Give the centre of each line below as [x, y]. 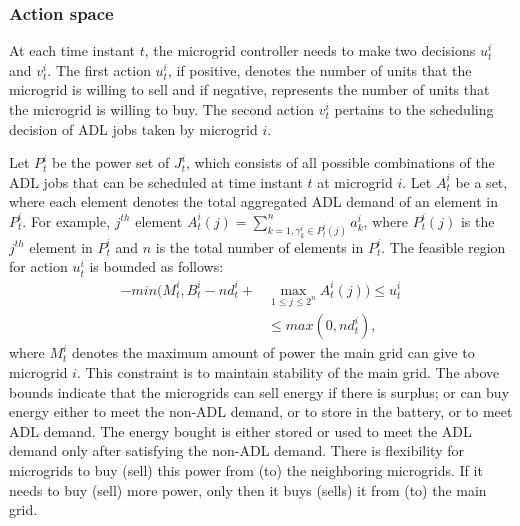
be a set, [481, 181]
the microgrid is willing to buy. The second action [162, 109]
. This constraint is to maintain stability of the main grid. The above [288, 371]
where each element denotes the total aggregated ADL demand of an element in [253, 201]
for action [38, 266]
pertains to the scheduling [414, 109]
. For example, [66, 220]
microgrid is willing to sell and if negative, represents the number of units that [249, 89]
